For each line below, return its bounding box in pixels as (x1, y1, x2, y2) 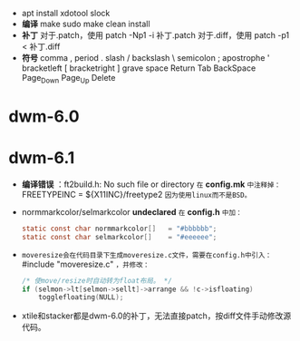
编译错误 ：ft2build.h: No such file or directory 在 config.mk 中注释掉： (21, 179, 282, 190)
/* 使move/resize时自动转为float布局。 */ (21, 276, 173, 285)
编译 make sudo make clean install (21, 18, 150, 29)
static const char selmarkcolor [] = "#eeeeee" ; (21, 232, 218, 241)
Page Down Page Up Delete (21, 73, 116, 85)
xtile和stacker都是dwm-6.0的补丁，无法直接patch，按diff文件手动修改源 (21, 310, 292, 321)
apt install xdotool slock (21, 8, 111, 18)
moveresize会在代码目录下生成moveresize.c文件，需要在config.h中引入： (21, 250, 273, 259)
